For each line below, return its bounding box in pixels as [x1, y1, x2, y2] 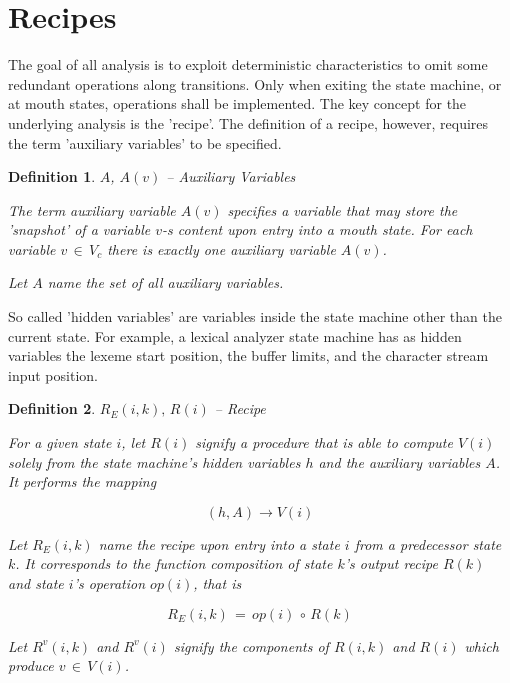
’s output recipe [344, 553, 438, 574]
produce [8, 655, 54, 676]
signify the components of [173, 635, 329, 656]
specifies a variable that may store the [227, 199, 458, 220]
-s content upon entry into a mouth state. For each [162, 219, 473, 240]
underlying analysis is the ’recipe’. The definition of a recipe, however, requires [8, 112, 489, 133]
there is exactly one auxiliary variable [107, 238, 336, 259]
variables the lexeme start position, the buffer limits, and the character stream [8, 345, 489, 366]
